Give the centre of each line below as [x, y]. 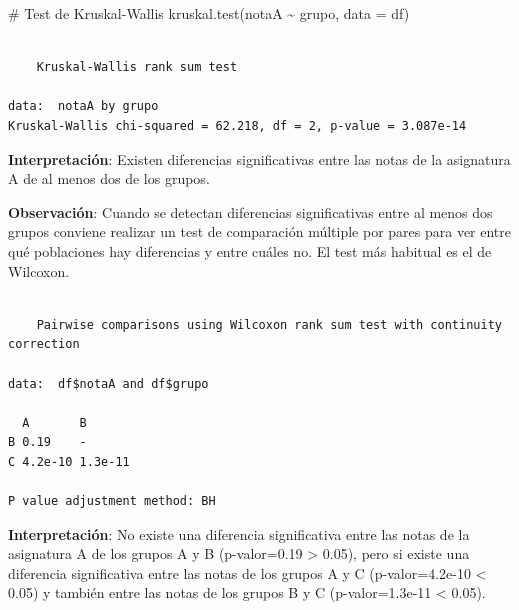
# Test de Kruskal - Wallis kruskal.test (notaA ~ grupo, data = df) [209, 13]
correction [44, 344]
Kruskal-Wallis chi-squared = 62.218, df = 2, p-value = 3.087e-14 [237, 125]
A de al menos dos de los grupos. [109, 178]
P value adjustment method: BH [112, 501]
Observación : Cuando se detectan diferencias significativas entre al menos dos [250, 211]
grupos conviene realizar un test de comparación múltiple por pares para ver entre [260, 231]
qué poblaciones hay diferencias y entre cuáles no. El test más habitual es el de [250, 250]
